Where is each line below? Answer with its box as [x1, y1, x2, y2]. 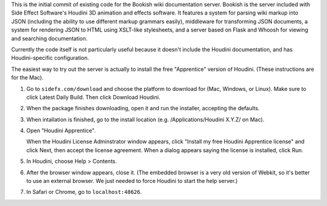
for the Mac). [11, 74, 44, 81]
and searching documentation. [11, 35, 88, 42]
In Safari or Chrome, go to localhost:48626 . [26, 188, 142, 196]
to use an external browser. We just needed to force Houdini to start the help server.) [26, 178, 238, 185]
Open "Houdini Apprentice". [26, 127, 96, 135]
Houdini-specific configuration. [11, 55, 90, 62]
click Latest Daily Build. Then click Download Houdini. [26, 93, 160, 101]
